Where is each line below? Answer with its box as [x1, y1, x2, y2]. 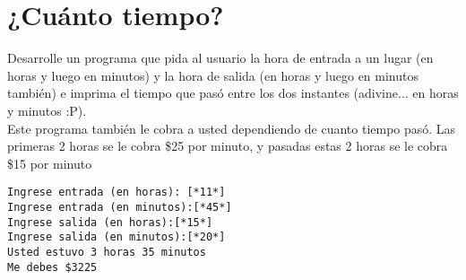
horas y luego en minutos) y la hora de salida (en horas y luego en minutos [7, 66, 419, 84]
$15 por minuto [7, 153, 92, 172]
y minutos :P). [7, 101, 87, 119]
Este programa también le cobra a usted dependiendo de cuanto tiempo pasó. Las [7, 118, 456, 137]
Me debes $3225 [7, 260, 98, 274]
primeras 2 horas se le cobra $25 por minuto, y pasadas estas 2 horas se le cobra [7, 136, 448, 155]
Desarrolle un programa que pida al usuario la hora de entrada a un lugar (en [7, 48, 434, 67]
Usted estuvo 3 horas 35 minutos [7, 245, 206, 258]
